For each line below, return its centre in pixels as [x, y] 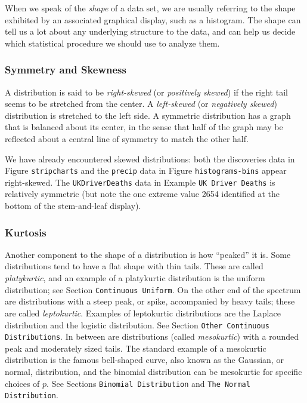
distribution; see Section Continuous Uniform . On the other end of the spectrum [153, 289]
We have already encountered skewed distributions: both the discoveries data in [150, 159]
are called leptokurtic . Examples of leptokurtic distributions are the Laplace [143, 313]
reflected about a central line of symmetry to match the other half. [127, 138]
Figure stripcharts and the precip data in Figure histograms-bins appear [146, 170]
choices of [22, 383]
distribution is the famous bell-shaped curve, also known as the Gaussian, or [144, 360]
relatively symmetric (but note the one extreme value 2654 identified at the [142, 194]
